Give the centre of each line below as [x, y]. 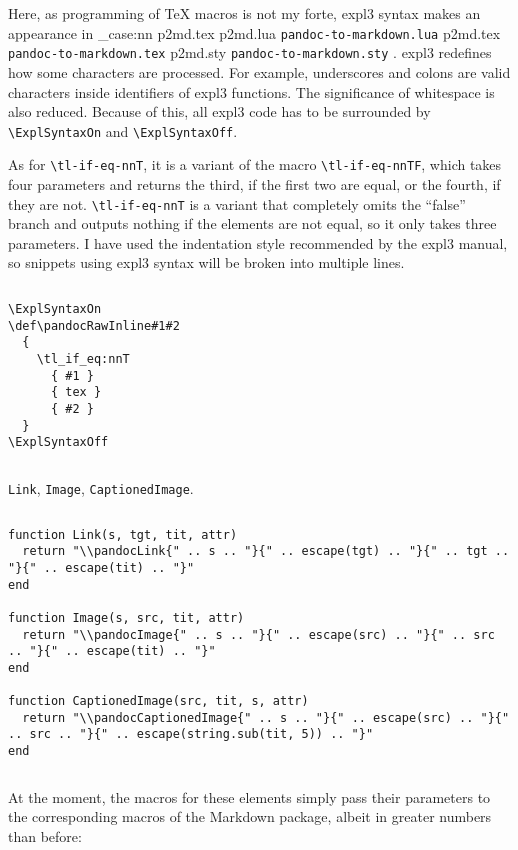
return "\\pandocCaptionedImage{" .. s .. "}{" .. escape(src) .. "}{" [266, 717]
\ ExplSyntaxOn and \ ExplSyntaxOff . [123, 130]
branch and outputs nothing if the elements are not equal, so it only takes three [252, 223]
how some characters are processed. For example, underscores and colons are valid [259, 71]
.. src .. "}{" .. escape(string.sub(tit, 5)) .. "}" [191, 734]
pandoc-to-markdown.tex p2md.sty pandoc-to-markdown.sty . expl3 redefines [250, 52]
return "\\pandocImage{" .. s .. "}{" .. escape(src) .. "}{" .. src [258, 634]
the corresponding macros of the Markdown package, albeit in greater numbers [250, 816]
